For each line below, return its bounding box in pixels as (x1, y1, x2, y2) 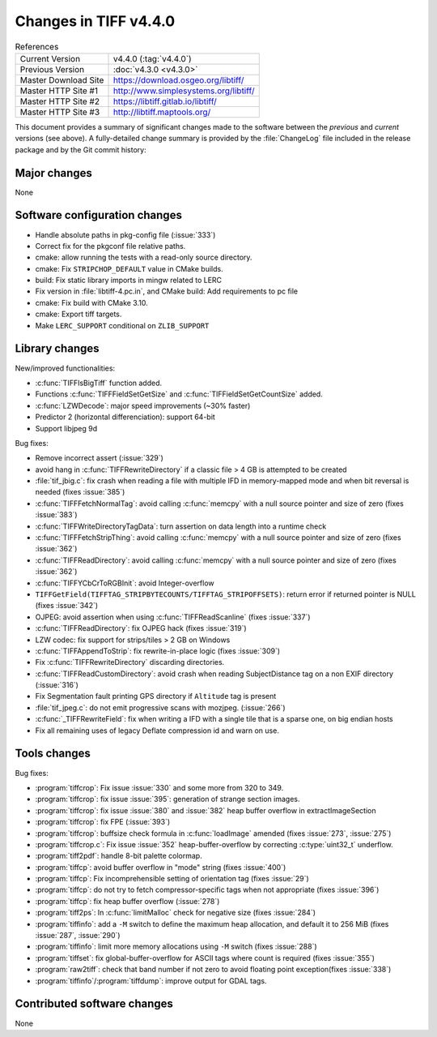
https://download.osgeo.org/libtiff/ (112, 74, 244, 85)
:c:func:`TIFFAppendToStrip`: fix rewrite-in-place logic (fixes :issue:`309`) (35, 645, 281, 656)
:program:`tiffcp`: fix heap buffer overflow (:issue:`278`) (35, 896, 220, 906)
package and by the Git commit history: (15, 144, 146, 154)
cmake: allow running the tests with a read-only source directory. (35, 252, 252, 263)
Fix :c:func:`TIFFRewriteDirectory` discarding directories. (35, 658, 225, 667)
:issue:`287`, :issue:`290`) (35, 931, 121, 941)
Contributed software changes (15, 997, 174, 1011)
